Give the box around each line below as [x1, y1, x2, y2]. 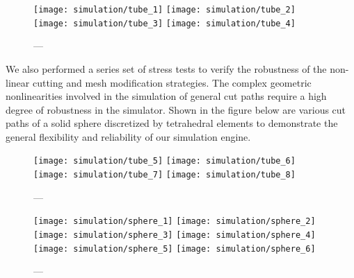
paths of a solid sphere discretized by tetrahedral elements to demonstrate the [6, 116, 338, 130]
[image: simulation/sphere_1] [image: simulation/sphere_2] [33, 216, 316, 227]
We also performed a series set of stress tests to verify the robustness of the [6, 61, 327, 76]
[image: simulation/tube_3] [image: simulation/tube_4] [33, 18, 296, 28]
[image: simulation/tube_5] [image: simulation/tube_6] [33, 156, 296, 166]
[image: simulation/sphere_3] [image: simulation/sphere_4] [33, 230, 316, 241]
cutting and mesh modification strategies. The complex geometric [32, 75, 312, 89]
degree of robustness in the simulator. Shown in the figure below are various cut [6, 102, 346, 116]
